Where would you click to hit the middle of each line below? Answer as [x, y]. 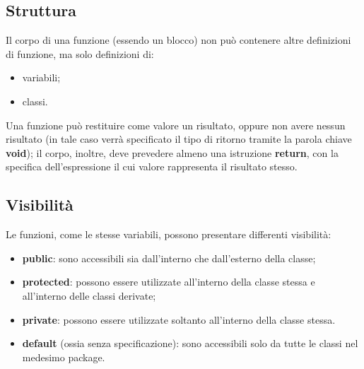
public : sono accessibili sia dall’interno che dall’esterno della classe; [169, 258]
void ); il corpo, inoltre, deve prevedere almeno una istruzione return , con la [172, 152]
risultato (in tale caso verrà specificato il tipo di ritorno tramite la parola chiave [179, 139]
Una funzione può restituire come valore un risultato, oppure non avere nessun [176, 125]
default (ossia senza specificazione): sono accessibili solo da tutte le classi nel [190, 343]
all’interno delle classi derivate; [89, 295]
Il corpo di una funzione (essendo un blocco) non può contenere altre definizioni [178, 40]
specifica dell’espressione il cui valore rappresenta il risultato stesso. [152, 166]
